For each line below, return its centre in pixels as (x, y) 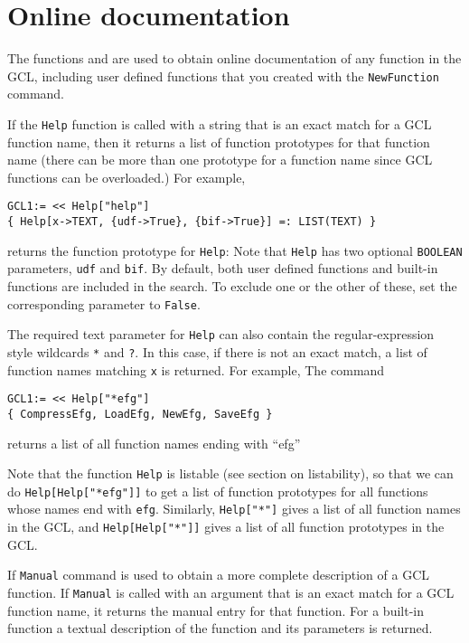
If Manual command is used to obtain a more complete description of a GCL (219, 575)
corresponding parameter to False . (104, 303)
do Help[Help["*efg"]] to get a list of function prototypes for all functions (218, 491)
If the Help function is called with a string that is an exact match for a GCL (220, 123)
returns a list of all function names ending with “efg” (154, 443)
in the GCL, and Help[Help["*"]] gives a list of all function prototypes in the (226, 527)
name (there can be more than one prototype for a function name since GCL (220, 160)
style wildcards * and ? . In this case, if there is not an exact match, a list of (217, 351)
